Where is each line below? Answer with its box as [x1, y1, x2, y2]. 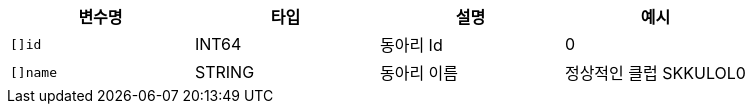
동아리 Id [379, 35, 443, 55]
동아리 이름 [379, 63, 459, 83]
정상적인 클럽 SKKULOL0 [564, 63, 746, 83]
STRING [194, 62, 255, 82]
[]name [10, 64, 57, 80]
